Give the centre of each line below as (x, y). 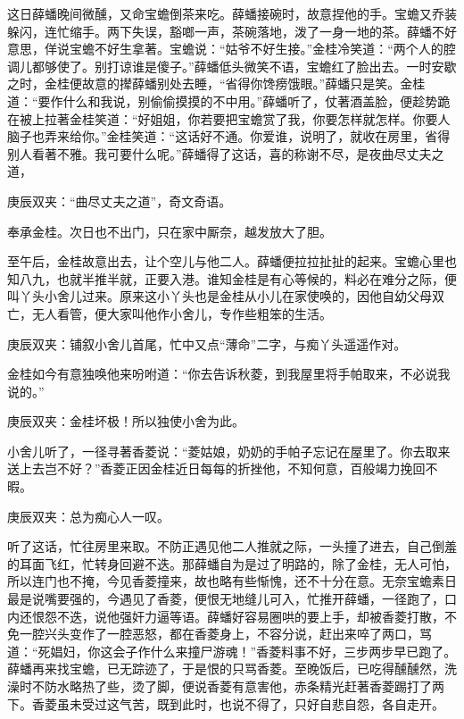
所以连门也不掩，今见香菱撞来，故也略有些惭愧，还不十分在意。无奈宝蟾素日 (232, 581)
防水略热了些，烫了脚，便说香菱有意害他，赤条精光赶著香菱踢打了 (238, 686)
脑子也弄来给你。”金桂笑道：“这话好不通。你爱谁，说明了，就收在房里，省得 (229, 136)
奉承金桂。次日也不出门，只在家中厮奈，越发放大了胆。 (170, 231)
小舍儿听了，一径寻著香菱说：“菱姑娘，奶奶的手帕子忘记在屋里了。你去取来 (229, 451)
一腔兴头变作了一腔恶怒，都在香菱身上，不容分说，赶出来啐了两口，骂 (225, 634)
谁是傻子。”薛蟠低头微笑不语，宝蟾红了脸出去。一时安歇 (294, 66)
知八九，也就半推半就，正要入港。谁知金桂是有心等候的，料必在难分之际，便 (232, 278)
